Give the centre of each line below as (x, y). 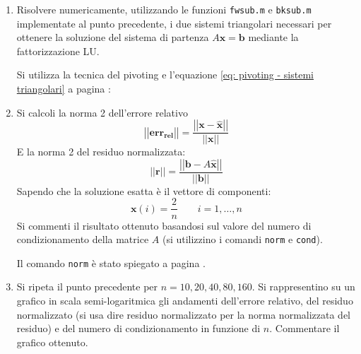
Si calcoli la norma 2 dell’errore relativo (102, 112)
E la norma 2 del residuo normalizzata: (101, 152)
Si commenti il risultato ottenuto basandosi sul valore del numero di (164, 225)
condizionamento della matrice (83, 239)
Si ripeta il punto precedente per (87, 287)
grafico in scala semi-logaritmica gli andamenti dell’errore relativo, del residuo (185, 301)
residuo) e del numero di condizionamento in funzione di (138, 328)
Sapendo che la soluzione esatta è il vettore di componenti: (144, 190)
